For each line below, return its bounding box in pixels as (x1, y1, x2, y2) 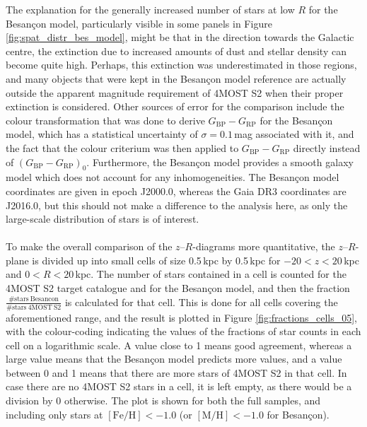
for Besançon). (267, 406, 330, 421)
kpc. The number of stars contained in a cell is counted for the (75, 267, 346, 281)
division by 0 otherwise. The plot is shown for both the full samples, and (6, 393, 321, 408)
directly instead (293, 140, 361, 155)
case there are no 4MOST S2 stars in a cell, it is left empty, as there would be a (6, 379, 352, 394)
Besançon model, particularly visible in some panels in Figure (6, 16, 272, 30)
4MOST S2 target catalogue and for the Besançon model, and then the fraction (6, 281, 350, 296)
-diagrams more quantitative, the (192, 239, 335, 254)
